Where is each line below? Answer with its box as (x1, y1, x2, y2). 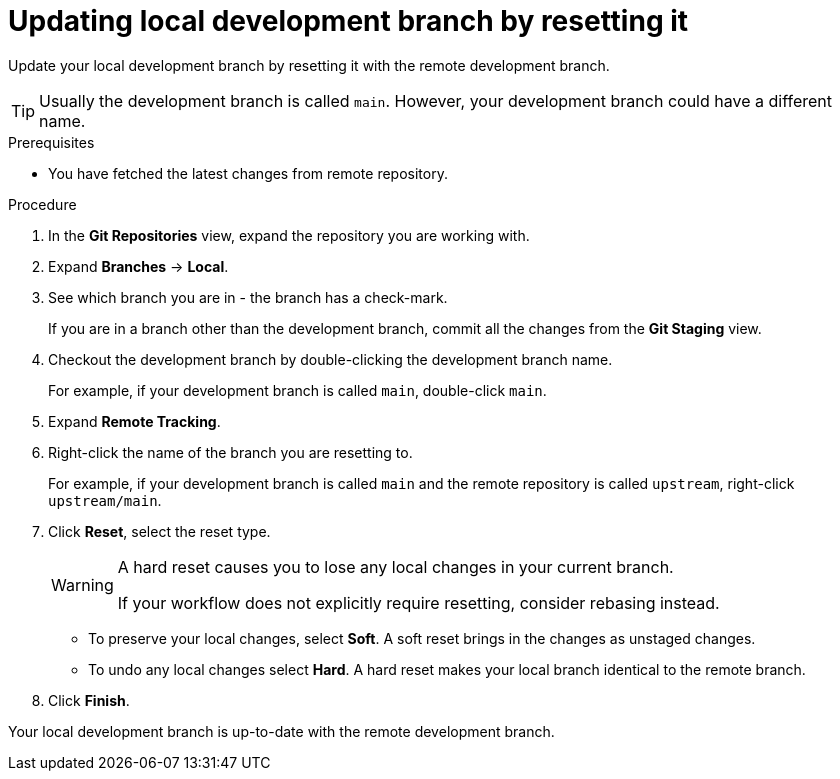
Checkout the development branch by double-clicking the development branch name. (48, 350, 613, 368)
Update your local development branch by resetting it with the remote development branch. (8, 56, 610, 74)
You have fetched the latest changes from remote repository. (48, 164, 448, 182)
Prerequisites (8, 133, 95, 151)
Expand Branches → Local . (48, 257, 229, 275)
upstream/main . (48, 491, 162, 509)
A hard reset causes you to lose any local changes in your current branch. (117, 556, 674, 577)
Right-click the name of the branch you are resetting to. (48, 443, 413, 461)
